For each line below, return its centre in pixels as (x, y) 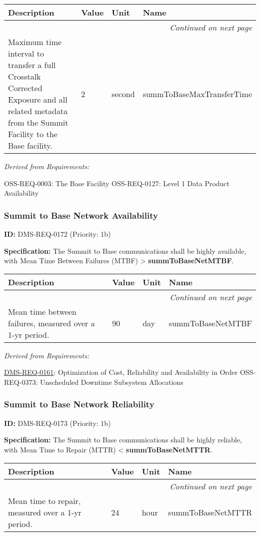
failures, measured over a (51, 323)
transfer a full (32, 65)
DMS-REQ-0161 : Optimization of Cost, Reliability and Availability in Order (121, 372)
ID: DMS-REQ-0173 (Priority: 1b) (57, 423)
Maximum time (35, 42)
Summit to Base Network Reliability (79, 404)
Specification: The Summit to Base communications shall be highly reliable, (123, 440)
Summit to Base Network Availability (81, 215)
